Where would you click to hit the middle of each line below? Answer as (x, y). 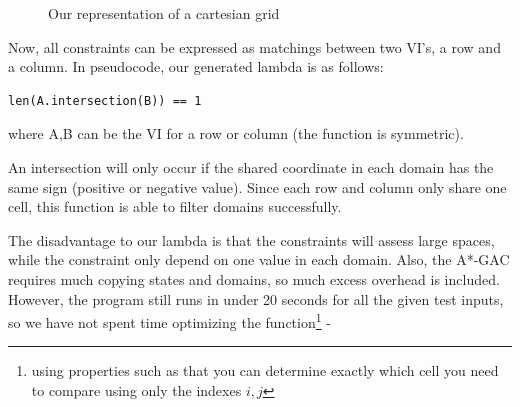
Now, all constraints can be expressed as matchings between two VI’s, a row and (254, 46)
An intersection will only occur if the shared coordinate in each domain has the (251, 166)
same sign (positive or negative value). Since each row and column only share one (257, 186)
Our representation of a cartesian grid (164, 13)
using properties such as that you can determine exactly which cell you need (265, 370)
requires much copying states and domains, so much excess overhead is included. (254, 278)
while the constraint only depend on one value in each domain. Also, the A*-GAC (259, 259)
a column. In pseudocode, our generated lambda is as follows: (196, 66)
